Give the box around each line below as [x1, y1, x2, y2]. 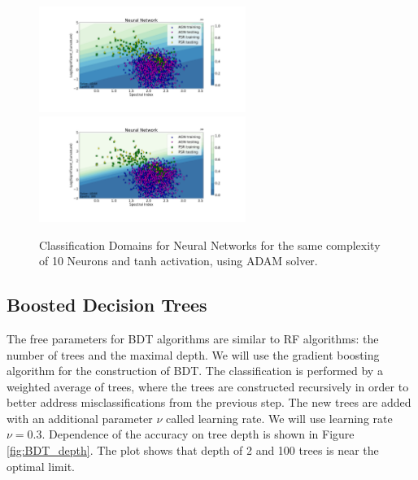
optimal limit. [7, 457, 76, 474]
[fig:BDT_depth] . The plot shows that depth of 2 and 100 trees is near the [7, 442, 379, 459]
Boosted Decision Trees [7, 292, 207, 317]
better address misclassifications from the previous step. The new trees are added [7, 394, 411, 411]
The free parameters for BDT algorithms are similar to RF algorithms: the [7, 329, 379, 347]
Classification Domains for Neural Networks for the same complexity [39, 236, 381, 253]
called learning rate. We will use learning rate [166, 409, 393, 426]
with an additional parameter [7, 409, 153, 426]
